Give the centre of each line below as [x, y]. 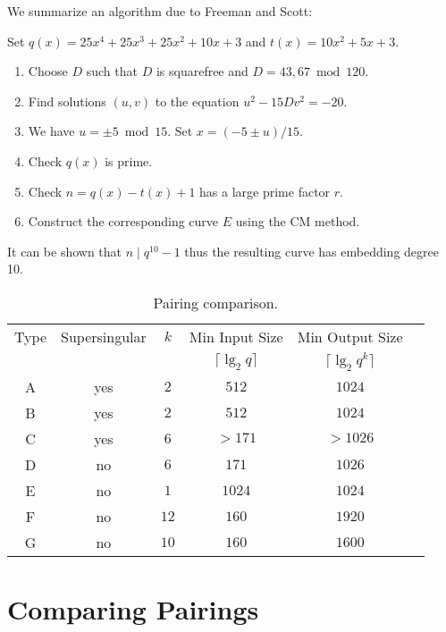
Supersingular [104, 336]
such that [112, 71]
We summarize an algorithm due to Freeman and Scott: [160, 11]
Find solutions [67, 101]
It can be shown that [65, 251]
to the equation [197, 101]
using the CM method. [298, 221]
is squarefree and [202, 71]
